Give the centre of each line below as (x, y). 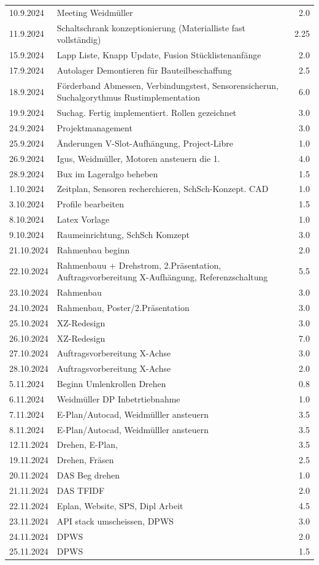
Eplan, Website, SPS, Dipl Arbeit (120, 505)
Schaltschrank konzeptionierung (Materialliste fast (151, 27)
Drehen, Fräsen (85, 460)
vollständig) (79, 40)
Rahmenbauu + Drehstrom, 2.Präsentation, (139, 265)
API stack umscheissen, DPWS (115, 521)
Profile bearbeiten (90, 204)
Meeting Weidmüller (95, 12)
